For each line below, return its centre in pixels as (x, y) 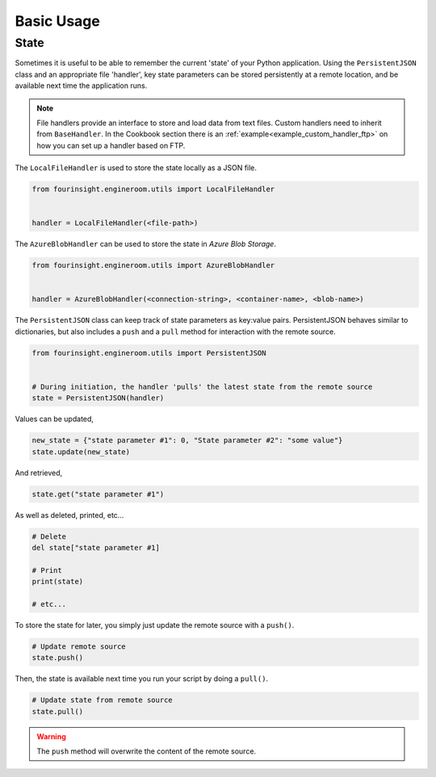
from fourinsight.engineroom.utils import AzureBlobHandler (153, 265)
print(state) (58, 582)
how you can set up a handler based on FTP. (111, 145)
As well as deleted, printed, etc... (69, 515)
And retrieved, (39, 473)
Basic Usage (57, 21)
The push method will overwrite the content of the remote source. (147, 751)
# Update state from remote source (102, 700)
